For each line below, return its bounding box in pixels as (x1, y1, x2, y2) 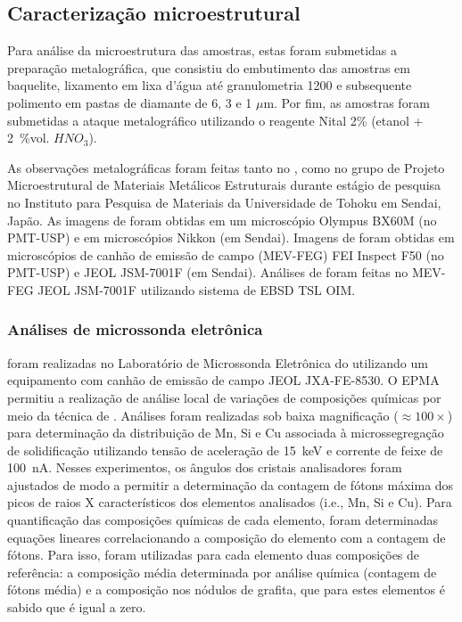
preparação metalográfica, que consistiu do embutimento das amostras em (7, 58, 411, 77)
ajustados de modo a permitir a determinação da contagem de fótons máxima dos (7, 475, 454, 494)
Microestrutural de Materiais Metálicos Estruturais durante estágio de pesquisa (7, 176, 441, 194)
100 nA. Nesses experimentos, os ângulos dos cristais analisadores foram (7, 458, 402, 477)
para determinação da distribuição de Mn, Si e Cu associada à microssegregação (7, 423, 444, 442)
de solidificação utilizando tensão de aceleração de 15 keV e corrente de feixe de (7, 440, 443, 459)
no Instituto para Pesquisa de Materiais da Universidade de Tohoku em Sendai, (7, 192, 441, 211)
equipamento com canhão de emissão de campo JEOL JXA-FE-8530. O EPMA (7, 371, 440, 389)
